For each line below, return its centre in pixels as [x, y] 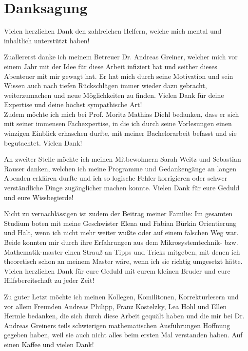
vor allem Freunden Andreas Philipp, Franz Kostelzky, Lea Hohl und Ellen [115, 306]
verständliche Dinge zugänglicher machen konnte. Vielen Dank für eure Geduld [122, 188]
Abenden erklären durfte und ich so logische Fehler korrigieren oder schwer [116, 178]
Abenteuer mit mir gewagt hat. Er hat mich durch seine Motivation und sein [119, 76]
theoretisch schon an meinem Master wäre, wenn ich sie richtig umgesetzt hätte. [123, 261]
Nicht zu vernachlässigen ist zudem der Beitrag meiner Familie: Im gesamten [118, 213]
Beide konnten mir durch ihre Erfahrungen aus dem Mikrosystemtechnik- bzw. [121, 242]
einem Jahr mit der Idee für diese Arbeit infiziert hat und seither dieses [111, 66]
